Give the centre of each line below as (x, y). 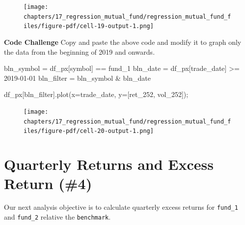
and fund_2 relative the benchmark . (57, 216)
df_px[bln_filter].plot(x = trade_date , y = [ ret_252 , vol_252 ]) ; (96, 94)
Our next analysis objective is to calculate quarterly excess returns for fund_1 (121, 207)
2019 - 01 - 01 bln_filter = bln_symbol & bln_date (77, 78)
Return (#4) (48, 183)
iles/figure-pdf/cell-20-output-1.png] (89, 131)
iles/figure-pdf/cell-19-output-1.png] (89, 26)
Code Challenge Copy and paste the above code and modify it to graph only (123, 42)
